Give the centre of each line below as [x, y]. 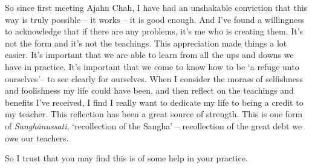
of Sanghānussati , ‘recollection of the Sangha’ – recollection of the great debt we [154, 125]
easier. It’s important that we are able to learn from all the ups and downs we [149, 55]
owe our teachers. [37, 137]
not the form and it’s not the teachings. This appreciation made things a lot [146, 43]
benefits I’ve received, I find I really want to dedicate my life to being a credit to [154, 102]
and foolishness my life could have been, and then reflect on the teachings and [149, 90]
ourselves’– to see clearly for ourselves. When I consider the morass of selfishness [154, 78]
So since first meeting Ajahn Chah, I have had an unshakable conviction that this [156, 7]
